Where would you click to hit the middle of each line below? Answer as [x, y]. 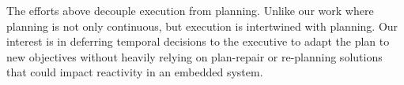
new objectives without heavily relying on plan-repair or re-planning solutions [194, 56]
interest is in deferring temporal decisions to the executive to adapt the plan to [198, 41]
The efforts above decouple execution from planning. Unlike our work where [190, 10]
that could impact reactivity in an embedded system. [135, 72]
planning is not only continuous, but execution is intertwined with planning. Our [202, 26]
